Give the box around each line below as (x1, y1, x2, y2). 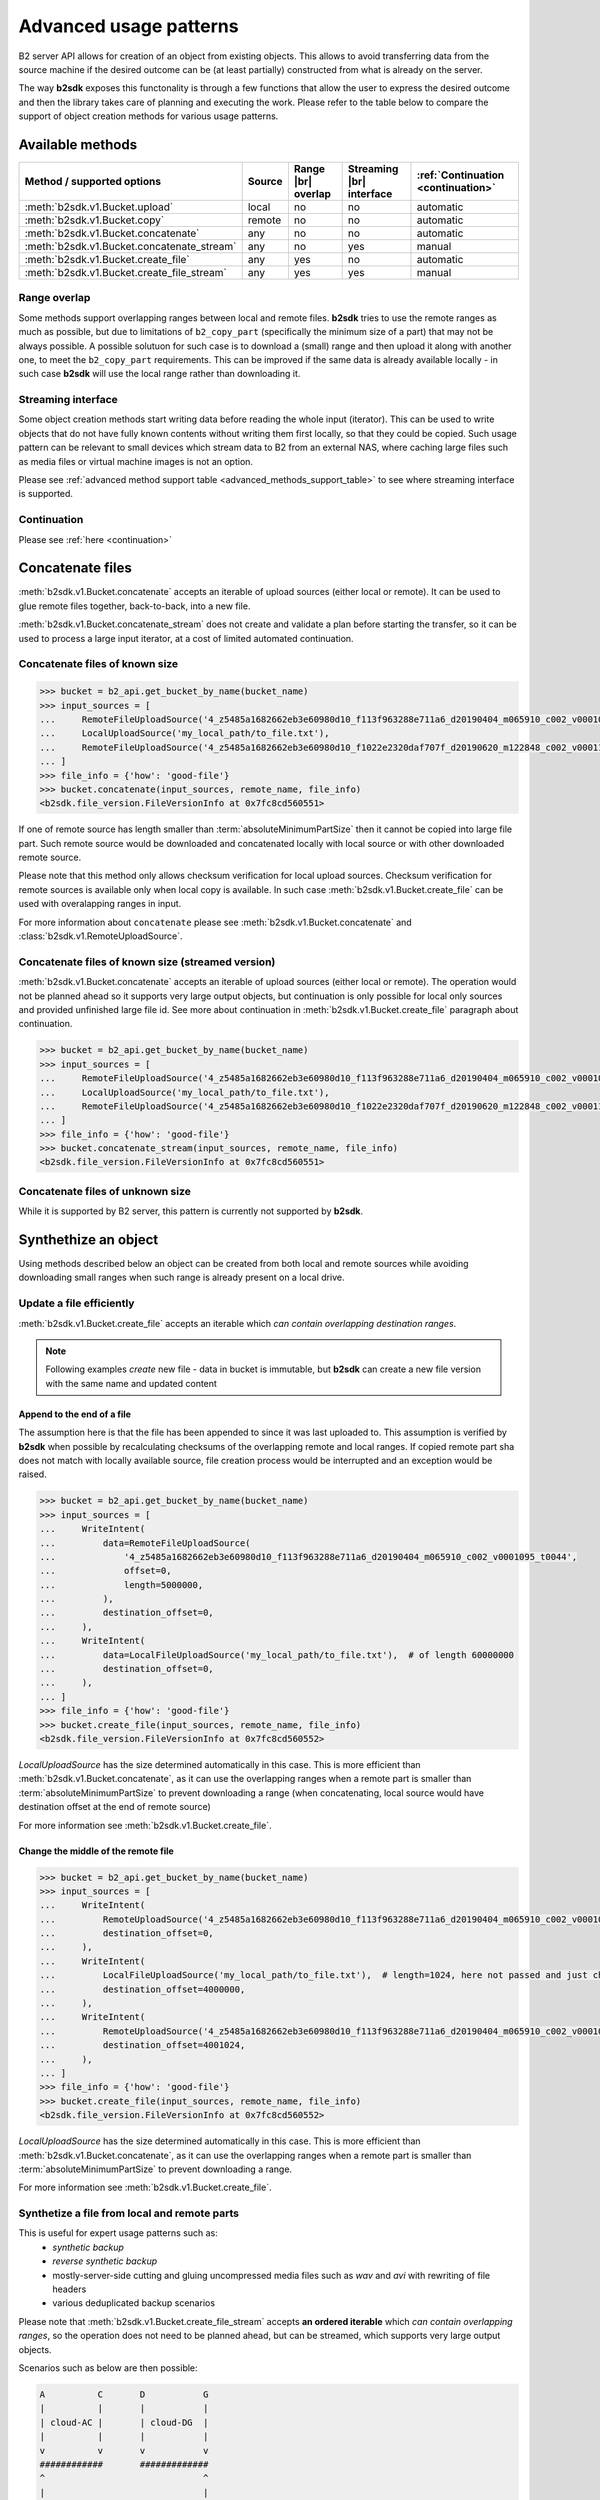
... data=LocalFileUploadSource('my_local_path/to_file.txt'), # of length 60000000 (39, 1649, 515, 1660)
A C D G (39, 2388, 209, 2400)
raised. (18, 1468, 47, 1480)
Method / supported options (24, 175, 162, 189)
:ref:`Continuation (416, 168, 505, 182)
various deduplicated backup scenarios (52, 2297, 215, 2309)
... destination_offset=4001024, (39, 2040, 246, 2051)
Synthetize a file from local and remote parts (18, 2206, 240, 2220)
